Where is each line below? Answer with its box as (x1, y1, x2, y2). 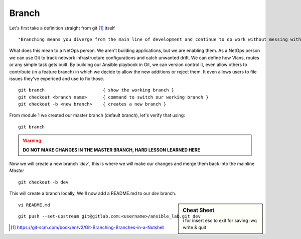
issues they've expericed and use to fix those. (9, 75, 105, 81)
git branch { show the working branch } (18, 87, 175, 93)
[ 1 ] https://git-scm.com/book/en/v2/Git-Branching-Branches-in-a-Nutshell (11, 224, 165, 230)
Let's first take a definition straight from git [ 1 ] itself (9, 25, 115, 31)
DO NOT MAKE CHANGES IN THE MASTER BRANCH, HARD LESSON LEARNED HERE (23, 146, 201, 152)
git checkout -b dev (18, 179, 69, 185)
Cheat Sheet (183, 206, 215, 213)
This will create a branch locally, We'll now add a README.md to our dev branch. (9, 190, 177, 196)
